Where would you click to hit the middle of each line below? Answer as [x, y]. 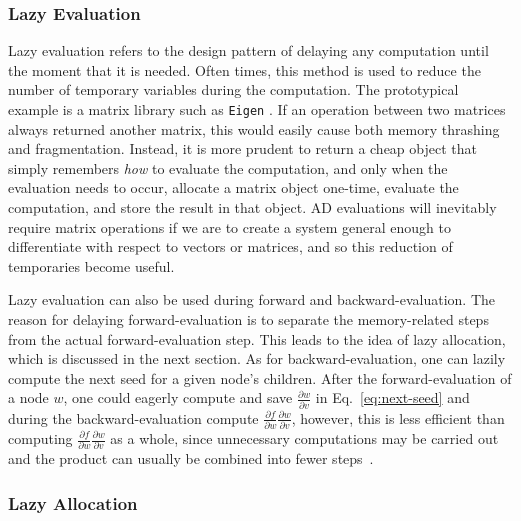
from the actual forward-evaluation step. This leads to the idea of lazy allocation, [257, 338]
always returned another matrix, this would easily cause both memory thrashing [254, 128]
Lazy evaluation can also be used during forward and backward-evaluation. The [252, 299]
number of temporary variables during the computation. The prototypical [233, 89]
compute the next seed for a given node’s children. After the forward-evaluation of [260, 377]
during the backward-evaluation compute [133, 417]
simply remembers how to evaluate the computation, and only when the [228, 167]
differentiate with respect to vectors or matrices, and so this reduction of [230, 246]
